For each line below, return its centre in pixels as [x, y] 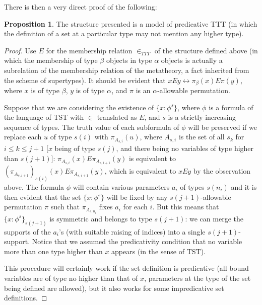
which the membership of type [51, 60]
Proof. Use [20, 50]
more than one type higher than [53, 251]
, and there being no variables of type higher [185, 148]
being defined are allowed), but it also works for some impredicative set [114, 288]
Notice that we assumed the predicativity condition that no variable [137, 241]
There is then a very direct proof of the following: [81, 7]
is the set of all [202, 137]
